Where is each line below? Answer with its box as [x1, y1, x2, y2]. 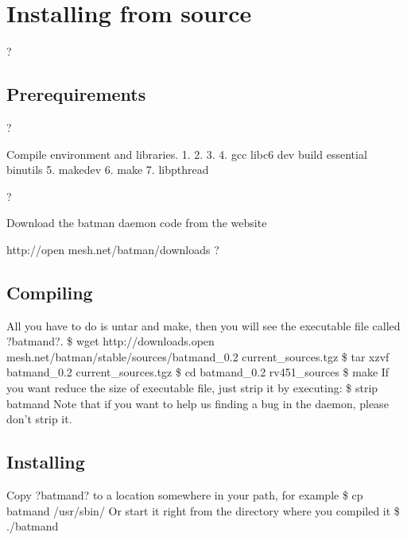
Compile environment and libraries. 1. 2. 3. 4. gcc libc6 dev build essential [6, 145, 367, 162]
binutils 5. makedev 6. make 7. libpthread [6, 161, 209, 178]
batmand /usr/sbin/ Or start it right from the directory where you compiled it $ [6, 502, 400, 519]
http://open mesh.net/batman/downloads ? [6, 241, 219, 257]
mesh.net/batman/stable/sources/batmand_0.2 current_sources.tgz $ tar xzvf [6, 348, 390, 364]
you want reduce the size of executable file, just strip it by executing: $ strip [6, 380, 378, 396]
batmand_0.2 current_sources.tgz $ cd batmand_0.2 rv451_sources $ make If [6, 364, 390, 380]
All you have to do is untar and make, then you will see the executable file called [6, 317, 401, 334]
